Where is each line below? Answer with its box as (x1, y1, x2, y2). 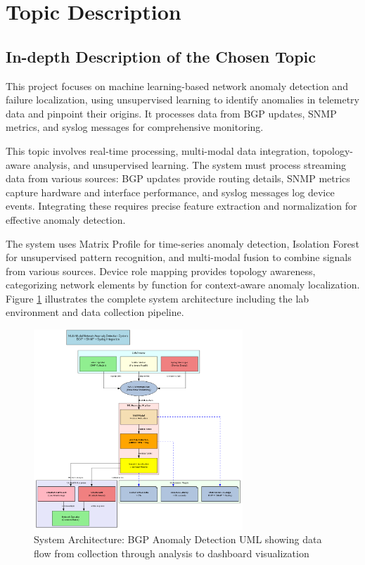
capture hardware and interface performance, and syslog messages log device (6, 184, 335, 199)
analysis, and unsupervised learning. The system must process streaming (33, 157, 346, 172)
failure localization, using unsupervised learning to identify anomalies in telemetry (6, 92, 359, 107)
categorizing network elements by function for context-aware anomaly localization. (6, 277, 360, 292)
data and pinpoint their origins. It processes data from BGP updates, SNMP (6, 106, 337, 120)
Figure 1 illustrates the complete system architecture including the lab (6, 291, 309, 305)
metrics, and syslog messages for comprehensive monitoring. (6, 120, 264, 134)
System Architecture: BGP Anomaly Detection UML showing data (34, 532, 322, 547)
